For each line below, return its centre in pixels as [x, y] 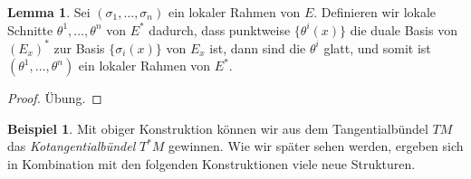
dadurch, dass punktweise [220, 29]
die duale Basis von [404, 29]
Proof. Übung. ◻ [55, 98]
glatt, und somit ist [377, 47]
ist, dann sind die [258, 47]
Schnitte [30, 29]
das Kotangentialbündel [72, 146]
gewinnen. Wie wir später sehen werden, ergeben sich [316, 146]
